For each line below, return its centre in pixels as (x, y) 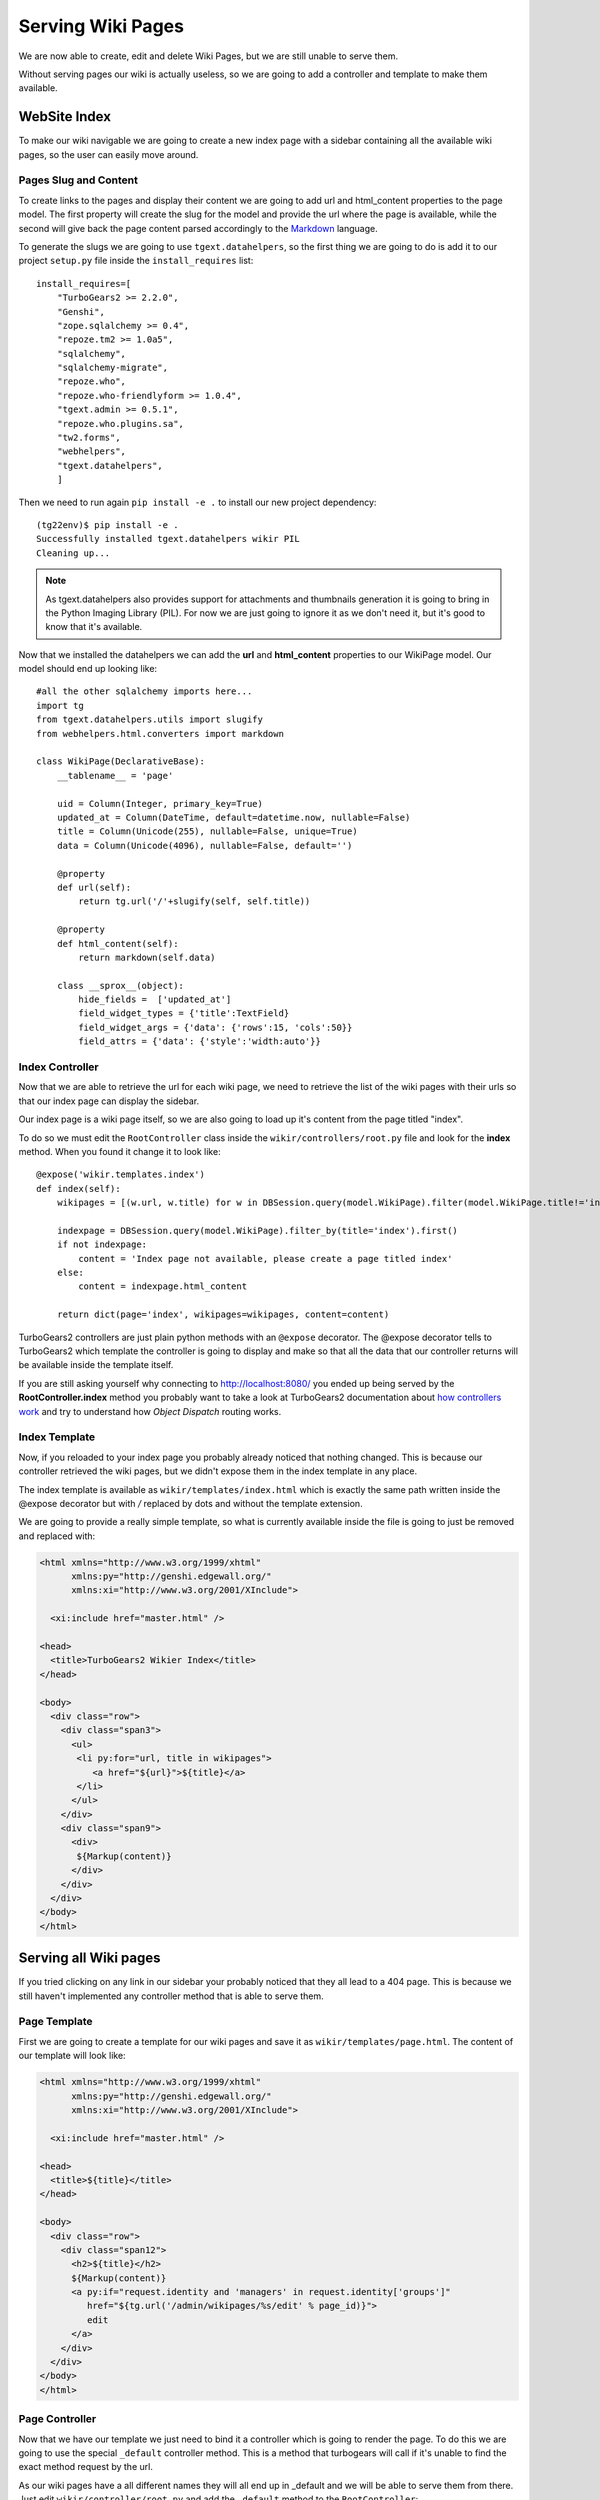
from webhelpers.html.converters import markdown (160, 733)
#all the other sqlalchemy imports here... (144, 691)
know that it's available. (94, 627)
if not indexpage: (102, 1244)
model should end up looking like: (88, 669)
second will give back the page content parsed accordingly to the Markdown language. (198, 228)
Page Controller (57, 2419)
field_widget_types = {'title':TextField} (184, 1013)
